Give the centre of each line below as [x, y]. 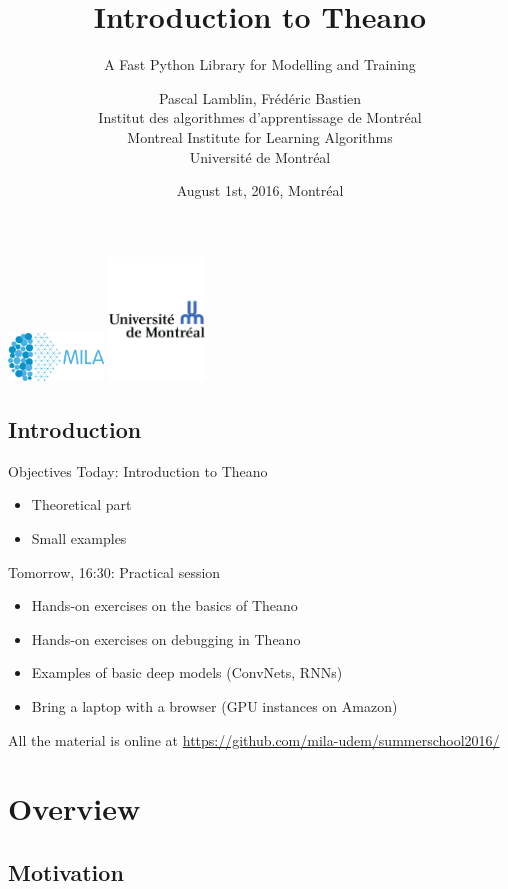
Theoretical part [81, 504]
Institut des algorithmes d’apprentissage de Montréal [260, 117]
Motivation [66, 871]
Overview [74, 808]
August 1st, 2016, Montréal [260, 190]
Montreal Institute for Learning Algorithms [260, 136]
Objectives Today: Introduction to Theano [138, 470]
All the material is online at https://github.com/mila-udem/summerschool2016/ [254, 739]
